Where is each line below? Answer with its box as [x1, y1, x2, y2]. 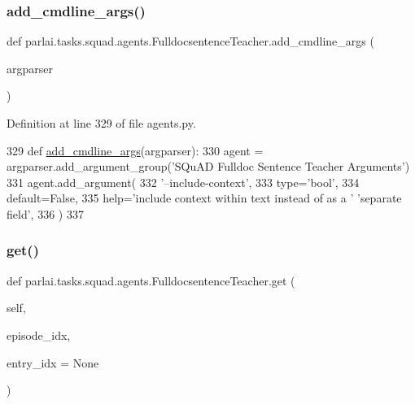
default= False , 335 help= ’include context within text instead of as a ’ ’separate [7, 189, 402, 206]
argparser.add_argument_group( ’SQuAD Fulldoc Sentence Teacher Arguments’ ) [7, 158, 410, 175]
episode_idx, [7, 326, 71, 343]
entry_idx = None [7, 354, 99, 371]
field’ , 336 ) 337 [7, 205, 84, 222]
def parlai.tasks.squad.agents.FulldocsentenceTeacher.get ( [7, 272, 295, 289]
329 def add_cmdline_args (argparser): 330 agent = [7, 141, 264, 159]
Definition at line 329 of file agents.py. [7, 115, 196, 131]
